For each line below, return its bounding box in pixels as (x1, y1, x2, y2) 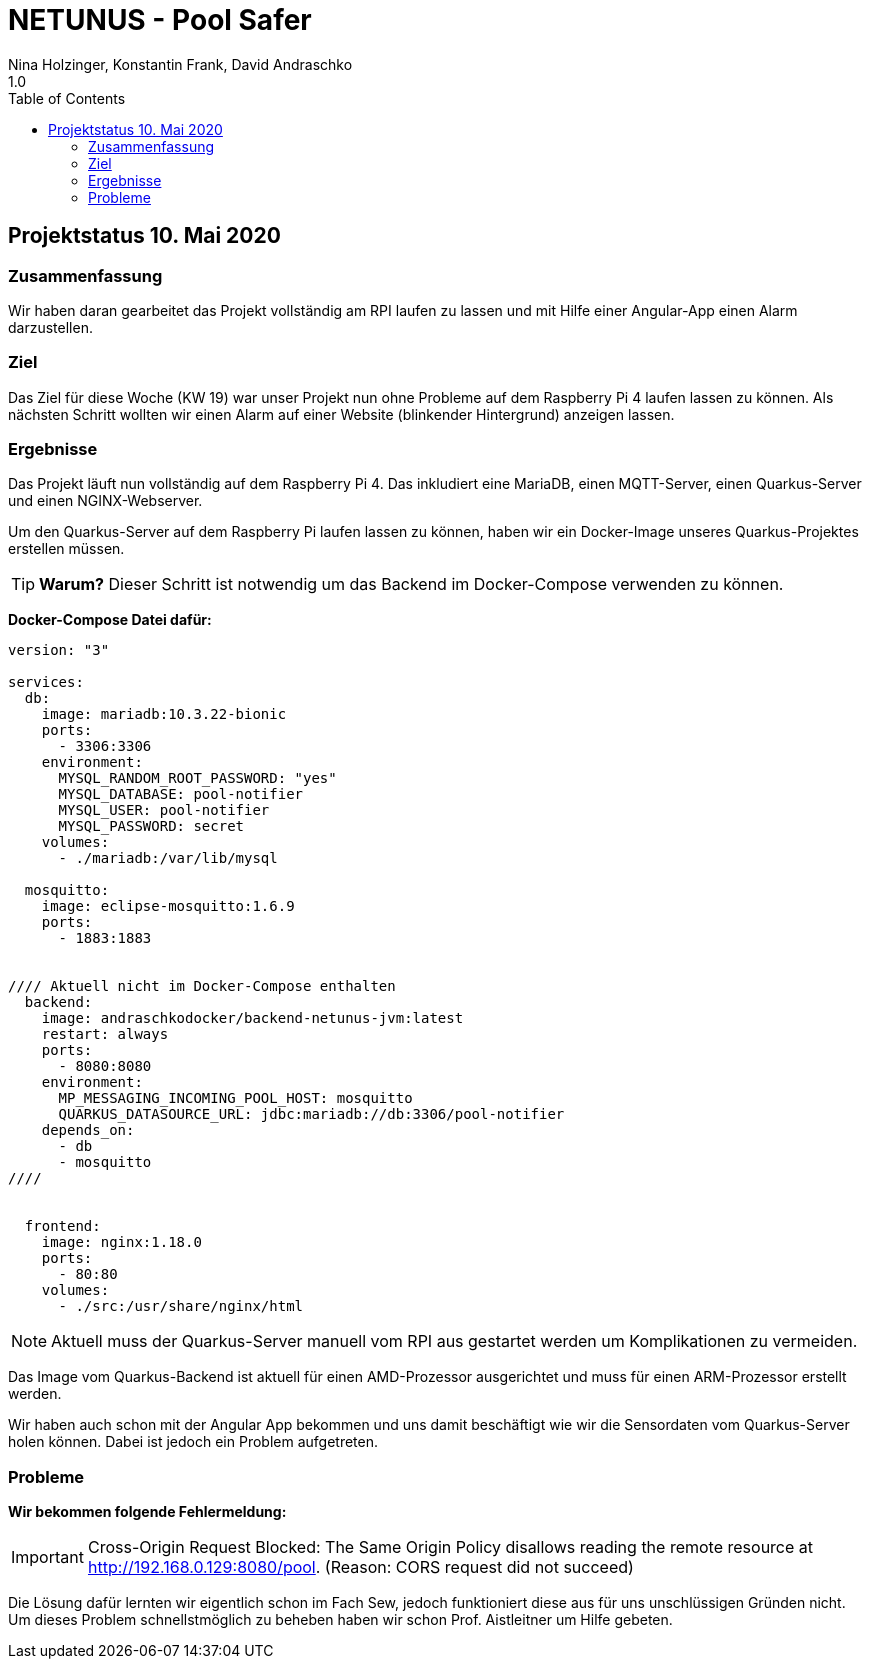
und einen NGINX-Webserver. (8, 492, 203, 510)
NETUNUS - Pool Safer (8, 3, 312, 37)
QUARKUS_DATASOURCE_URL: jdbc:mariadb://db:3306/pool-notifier (58, 1106, 565, 1123)
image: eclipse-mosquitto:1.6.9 (41, 898, 295, 915)
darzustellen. (8, 318, 93, 336)
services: (8, 674, 84, 691)
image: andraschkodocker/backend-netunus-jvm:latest (41, 1010, 464, 1027)
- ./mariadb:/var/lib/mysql (58, 850, 278, 867)
